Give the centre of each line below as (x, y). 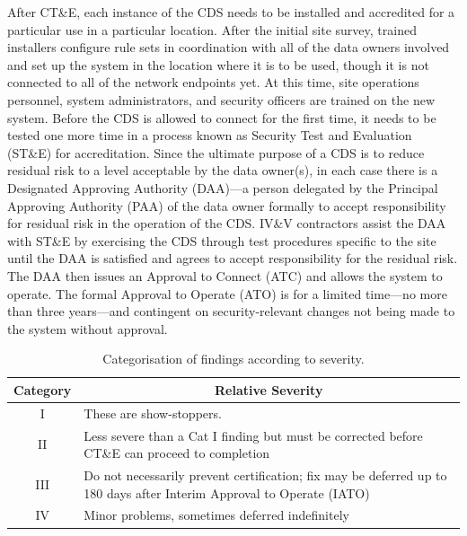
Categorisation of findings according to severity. (233, 359)
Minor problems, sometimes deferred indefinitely (216, 515)
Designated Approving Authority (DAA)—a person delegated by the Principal (223, 187)
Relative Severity (269, 389)
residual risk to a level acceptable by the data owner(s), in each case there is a (223, 170)
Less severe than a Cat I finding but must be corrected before (253, 435)
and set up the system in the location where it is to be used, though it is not (218, 64)
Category (43, 389)
